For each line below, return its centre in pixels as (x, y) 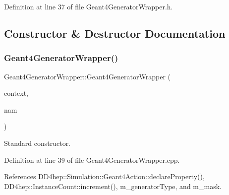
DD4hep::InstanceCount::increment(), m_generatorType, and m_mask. (113, 186)
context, (16, 93)
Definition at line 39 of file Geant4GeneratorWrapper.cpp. (92, 160)
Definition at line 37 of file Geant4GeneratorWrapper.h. (88, 6)
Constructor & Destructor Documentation (115, 33)
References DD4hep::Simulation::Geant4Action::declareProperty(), (104, 176)
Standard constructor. (37, 143)
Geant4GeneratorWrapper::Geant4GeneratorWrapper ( (87, 76)
